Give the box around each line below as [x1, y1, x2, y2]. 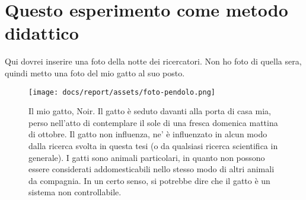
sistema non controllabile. [28, 186, 122, 198]
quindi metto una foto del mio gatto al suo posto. [5, 66, 185, 79]
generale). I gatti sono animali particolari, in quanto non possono [28, 151, 265, 163]
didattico [5, 21, 79, 45]
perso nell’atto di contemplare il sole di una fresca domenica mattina [28, 116, 278, 128]
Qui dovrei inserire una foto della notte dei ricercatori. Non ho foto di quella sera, [5, 55, 302, 67]
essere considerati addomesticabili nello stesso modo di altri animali [28, 163, 275, 175]
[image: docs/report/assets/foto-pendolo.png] [28, 88, 215, 96]
